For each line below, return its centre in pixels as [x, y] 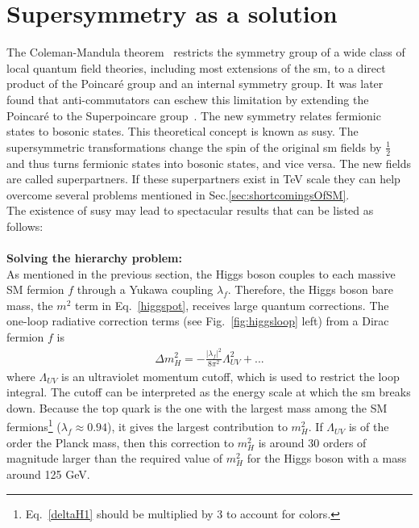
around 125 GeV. [48, 474]
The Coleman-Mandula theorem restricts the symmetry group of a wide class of [206, 52]
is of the [369, 427]
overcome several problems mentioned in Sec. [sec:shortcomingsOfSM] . [178, 194]
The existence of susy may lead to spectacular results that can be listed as [190, 210]
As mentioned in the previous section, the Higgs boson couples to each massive [201, 273]
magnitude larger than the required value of [115, 458]
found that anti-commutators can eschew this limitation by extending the [188, 99]
